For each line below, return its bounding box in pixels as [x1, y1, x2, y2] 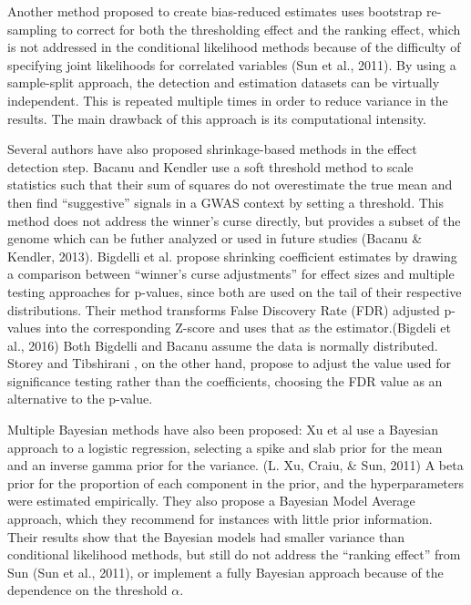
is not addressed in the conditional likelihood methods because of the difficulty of [7, 37, 461, 56]
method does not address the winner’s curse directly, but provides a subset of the [7, 210, 461, 230]
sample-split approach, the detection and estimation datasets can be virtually [7, 73, 440, 92]
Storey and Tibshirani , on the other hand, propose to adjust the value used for [7, 354, 452, 373]
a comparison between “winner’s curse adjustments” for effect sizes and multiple [7, 264, 455, 283]
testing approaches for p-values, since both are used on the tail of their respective [7, 282, 462, 301]
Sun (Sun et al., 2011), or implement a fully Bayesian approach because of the [7, 562, 444, 581]
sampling [7, 19, 57, 38]
